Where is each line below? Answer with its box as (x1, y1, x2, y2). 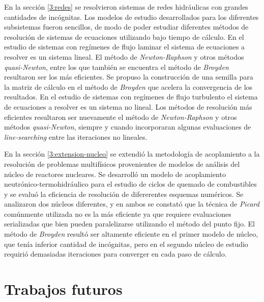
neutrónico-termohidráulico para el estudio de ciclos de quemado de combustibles (4, 179, 257, 189)
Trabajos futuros (4, 279, 123, 299)
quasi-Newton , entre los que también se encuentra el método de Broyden (4, 61, 229, 72)
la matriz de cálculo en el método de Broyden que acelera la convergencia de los (4, 81, 253, 92)
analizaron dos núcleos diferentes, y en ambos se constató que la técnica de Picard (4, 198, 259, 209)
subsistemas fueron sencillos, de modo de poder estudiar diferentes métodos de (4, 21, 249, 32)
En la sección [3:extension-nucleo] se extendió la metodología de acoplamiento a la (4, 148, 260, 159)
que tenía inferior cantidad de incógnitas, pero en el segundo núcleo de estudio (4, 238, 248, 249)
